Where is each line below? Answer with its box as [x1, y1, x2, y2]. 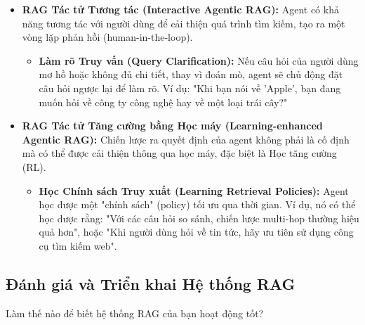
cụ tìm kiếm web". [39, 238, 117, 253]
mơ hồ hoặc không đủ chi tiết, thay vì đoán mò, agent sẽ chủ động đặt [39, 67, 343, 82]
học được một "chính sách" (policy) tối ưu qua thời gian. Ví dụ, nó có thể [39, 197, 356, 212]
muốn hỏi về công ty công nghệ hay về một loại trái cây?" [39, 94, 288, 109]
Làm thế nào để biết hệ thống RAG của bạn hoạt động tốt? [6, 305, 264, 320]
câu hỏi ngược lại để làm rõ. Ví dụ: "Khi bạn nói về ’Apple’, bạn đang [39, 80, 341, 95]
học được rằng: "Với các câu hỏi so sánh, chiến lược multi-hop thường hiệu [39, 210, 359, 225]
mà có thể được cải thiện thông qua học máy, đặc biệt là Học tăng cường [22, 146, 337, 160]
